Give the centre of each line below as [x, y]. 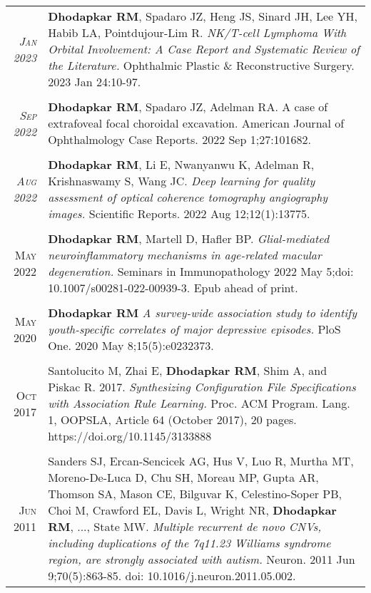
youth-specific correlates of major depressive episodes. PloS [194, 329]
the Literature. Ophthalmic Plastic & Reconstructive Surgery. [201, 65]
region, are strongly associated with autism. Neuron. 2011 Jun [202, 559]
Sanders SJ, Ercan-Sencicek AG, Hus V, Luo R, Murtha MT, [201, 461]
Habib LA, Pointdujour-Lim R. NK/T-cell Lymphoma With [197, 32]
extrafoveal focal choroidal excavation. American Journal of [196, 123]
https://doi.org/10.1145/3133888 [130, 436]
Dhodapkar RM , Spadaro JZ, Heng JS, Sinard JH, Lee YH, [203, 16]
